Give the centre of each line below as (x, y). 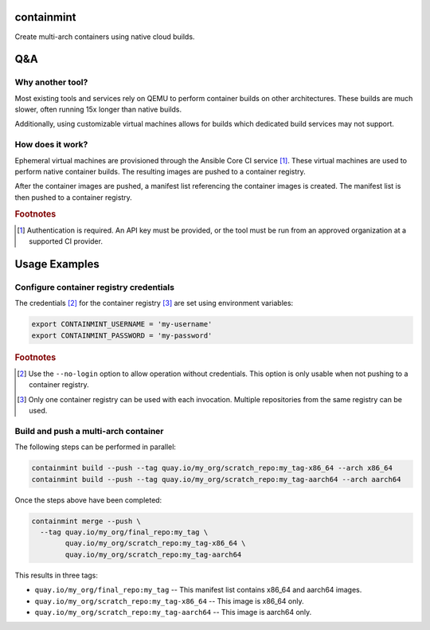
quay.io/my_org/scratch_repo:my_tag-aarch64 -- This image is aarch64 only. (173, 612)
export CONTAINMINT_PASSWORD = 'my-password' (122, 335)
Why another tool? (51, 82)
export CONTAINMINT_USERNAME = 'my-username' (122, 324)
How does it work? (51, 145)
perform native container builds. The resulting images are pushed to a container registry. (160, 171)
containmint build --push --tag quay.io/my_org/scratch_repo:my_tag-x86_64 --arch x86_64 (212, 468)
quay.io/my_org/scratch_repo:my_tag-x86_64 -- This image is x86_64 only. (169, 601)
